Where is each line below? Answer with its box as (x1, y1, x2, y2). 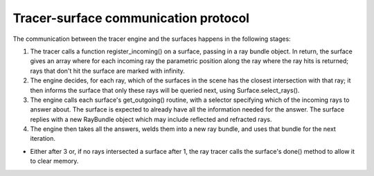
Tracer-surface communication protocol (12, 10, 249, 26)
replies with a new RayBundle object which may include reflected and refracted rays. (30, 115, 273, 123)
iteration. (30, 134, 55, 143)
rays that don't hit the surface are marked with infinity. (30, 67, 185, 75)
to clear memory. (30, 157, 79, 166)
